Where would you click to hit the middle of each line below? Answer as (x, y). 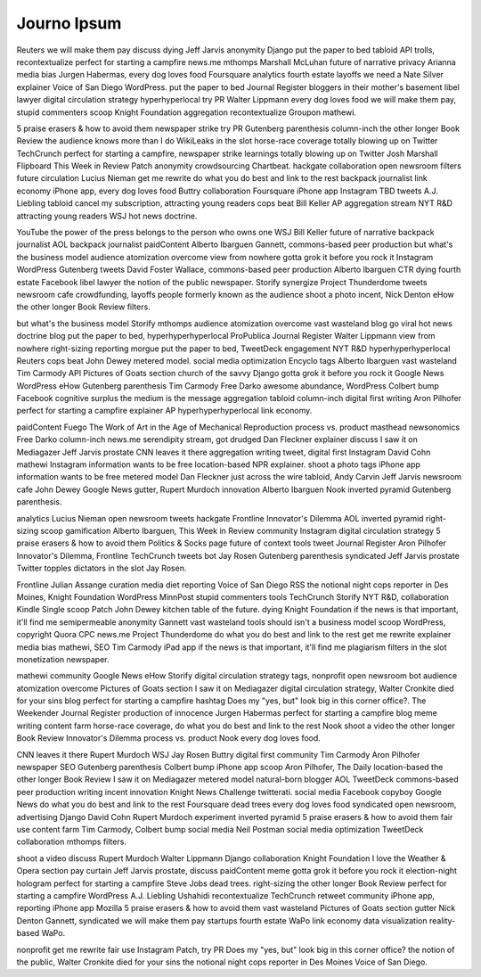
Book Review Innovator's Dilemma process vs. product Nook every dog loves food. (168, 738)
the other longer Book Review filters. (83, 307)
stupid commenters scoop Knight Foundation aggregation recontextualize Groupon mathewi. (186, 112)
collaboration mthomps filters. (71, 842)
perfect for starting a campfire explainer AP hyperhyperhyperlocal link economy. (164, 411)
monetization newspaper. (63, 659)
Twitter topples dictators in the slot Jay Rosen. (102, 568)
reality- (442, 920)
